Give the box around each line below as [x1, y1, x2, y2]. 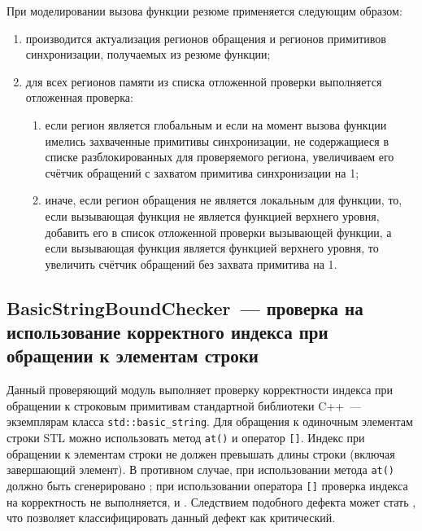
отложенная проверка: [25, 89, 133, 106]
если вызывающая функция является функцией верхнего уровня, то [45, 239, 379, 257]
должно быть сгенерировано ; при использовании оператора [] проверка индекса [7, 477, 408, 494]
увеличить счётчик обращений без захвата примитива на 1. [45, 255, 337, 272]
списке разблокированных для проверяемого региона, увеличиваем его [45, 148, 394, 165]
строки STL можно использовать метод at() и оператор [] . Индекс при [7, 429, 365, 446]
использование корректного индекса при [7, 319, 328, 344]
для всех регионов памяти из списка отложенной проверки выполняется [25, 72, 382, 90]
